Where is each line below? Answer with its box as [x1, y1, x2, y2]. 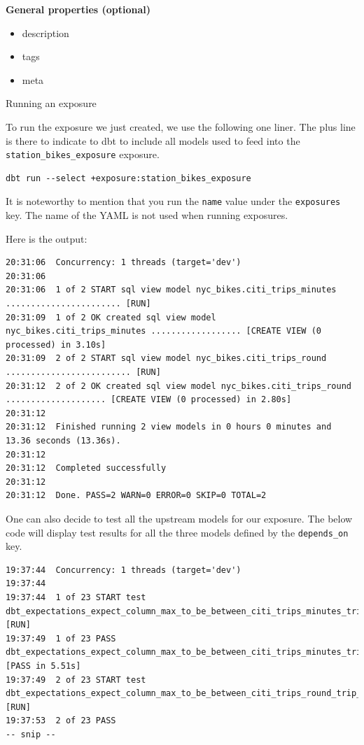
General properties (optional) [6, 2, 151, 16]
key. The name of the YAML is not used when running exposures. [6, 208, 288, 222]
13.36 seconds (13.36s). [6, 435, 121, 446]
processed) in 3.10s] [6, 339, 106, 350]
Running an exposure [6, 96, 97, 111]
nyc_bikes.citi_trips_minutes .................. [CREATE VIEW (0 [6, 326, 322, 336]
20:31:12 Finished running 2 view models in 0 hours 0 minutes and [6, 422, 332, 432]
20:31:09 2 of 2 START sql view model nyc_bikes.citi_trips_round [6, 353, 327, 364]
